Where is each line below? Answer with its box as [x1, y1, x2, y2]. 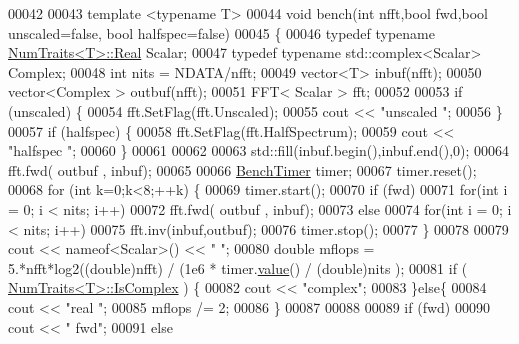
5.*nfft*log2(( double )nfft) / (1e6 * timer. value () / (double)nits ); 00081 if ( [8, 257, 468, 278]
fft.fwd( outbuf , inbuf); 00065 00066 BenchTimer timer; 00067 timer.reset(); [8, 159, 477, 180]
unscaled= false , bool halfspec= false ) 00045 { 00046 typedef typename [8, 22, 435, 43]
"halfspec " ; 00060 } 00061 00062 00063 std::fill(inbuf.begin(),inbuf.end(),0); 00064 [8, 140, 510, 161]
